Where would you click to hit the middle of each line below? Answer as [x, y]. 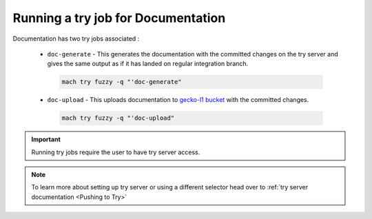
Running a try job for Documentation [119, 18]
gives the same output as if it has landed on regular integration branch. [148, 64]
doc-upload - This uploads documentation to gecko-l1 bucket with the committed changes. [178, 100]
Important [46, 139]
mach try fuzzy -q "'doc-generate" [122, 82]
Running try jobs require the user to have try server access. [116, 152]
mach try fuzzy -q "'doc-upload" [118, 118]
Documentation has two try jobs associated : [76, 39]
